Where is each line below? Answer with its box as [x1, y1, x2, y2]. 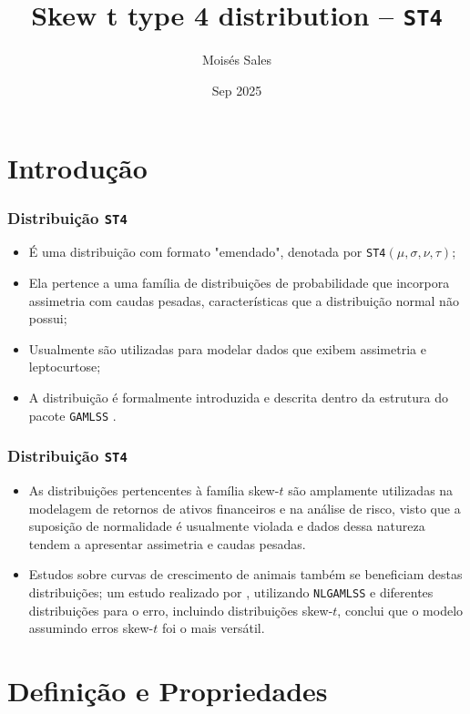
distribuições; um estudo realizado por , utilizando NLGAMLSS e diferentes [28, 583, 434, 602]
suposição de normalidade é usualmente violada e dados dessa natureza [28, 516, 425, 535]
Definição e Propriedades [7, 672, 328, 709]
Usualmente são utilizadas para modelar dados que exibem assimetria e [28, 339, 426, 358]
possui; [28, 309, 67, 328]
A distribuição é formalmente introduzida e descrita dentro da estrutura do [28, 388, 448, 407]
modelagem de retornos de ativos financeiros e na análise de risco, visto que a [28, 498, 461, 517]
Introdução [7, 149, 148, 187]
